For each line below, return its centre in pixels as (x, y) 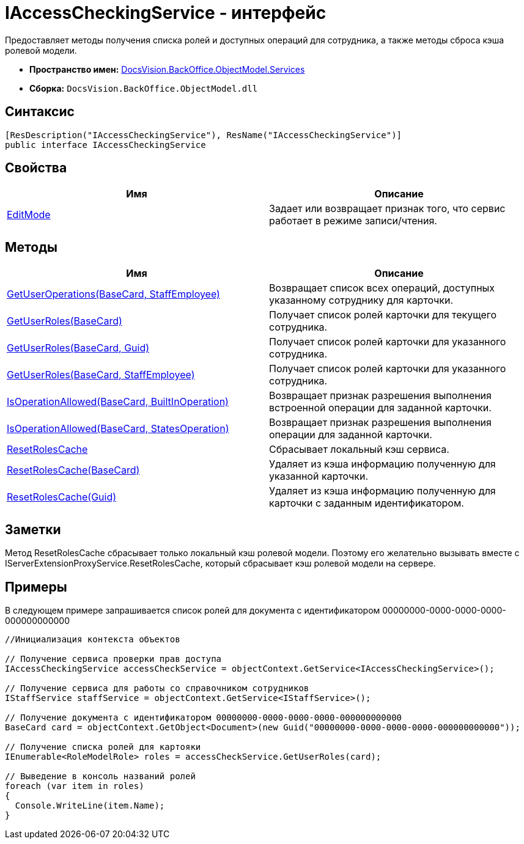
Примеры (36, 587)
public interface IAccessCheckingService (105, 145)
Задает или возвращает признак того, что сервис (387, 209)
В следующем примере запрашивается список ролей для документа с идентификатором (193, 610)
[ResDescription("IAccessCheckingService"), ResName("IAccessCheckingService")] (204, 135)
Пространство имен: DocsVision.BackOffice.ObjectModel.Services (167, 69)
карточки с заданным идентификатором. (367, 503)
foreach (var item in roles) (75, 786)
